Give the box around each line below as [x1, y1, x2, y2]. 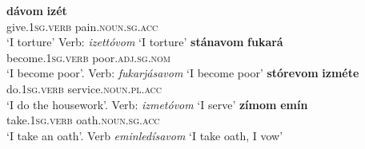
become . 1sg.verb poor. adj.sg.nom [6, 49, 171, 65]
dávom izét [6, 2, 67, 18]
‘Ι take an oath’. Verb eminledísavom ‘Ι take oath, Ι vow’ [6, 127, 283, 143]
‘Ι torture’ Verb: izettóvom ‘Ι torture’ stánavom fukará [6, 33, 283, 50]
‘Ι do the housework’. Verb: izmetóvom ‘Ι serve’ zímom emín [6, 96, 308, 112]
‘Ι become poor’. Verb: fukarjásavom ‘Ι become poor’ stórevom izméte [6, 65, 359, 81]
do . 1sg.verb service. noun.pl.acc [6, 80, 162, 96]
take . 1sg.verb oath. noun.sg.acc [6, 112, 160, 128]
